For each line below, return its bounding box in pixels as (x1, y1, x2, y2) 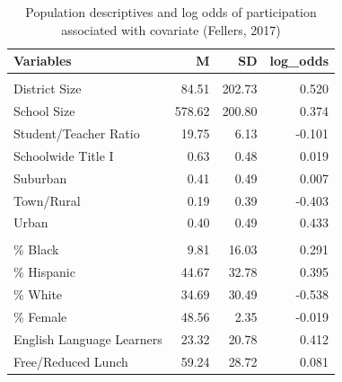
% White (13, 285, 63, 304)
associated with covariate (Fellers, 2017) (61, 20, 281, 39)
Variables (13, 51, 72, 70)
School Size (13, 102, 75, 120)
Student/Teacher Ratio (13, 123, 140, 142)
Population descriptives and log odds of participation (25, 3, 317, 21)
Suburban (13, 168, 67, 187)
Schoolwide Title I (13, 146, 114, 164)
